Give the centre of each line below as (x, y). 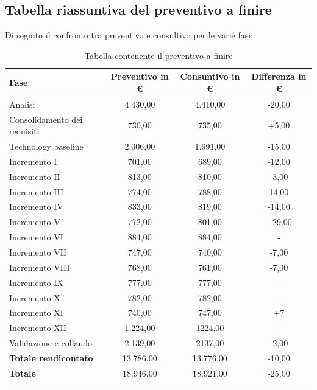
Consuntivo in (210, 76)
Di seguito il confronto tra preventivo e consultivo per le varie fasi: (129, 35)
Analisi (22, 104)
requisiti (24, 131)
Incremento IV (36, 207)
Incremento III (37, 191)
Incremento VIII (40, 267)
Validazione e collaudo (51, 343)
